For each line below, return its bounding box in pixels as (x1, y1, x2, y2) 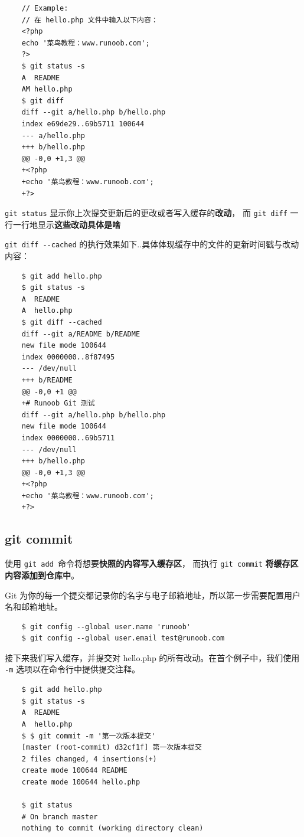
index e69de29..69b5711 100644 (21, 119, 145, 128)
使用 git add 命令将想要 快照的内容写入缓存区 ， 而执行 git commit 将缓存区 (5, 557, 299, 570)
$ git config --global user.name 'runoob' (21, 622, 191, 631)
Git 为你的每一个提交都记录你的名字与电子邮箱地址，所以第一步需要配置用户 (5, 588, 300, 601)
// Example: (21, 4, 68, 12)
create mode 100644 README (21, 766, 128, 775)
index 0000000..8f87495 (21, 352, 115, 361)
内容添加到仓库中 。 (5, 568, 79, 581)
